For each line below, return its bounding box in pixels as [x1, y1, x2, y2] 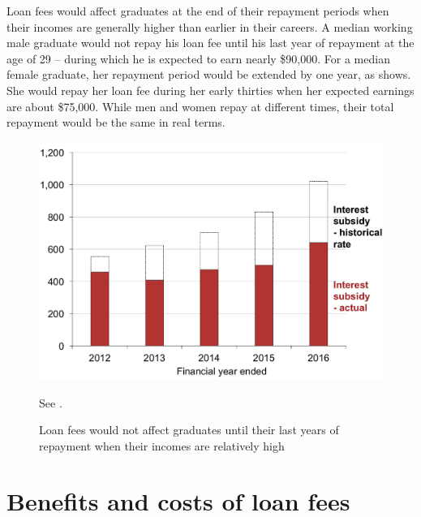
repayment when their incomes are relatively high [39, 437, 285, 454]
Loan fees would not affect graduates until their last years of [39, 421, 339, 438]
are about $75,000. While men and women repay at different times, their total [6, 97, 394, 114]
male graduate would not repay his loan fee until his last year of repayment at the [6, 34, 415, 51]
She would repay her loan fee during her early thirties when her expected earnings [6, 81, 415, 98]
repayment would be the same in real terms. [6, 114, 226, 131]
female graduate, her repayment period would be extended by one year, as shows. [6, 66, 411, 83]
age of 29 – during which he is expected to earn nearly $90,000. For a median [6, 50, 390, 67]
